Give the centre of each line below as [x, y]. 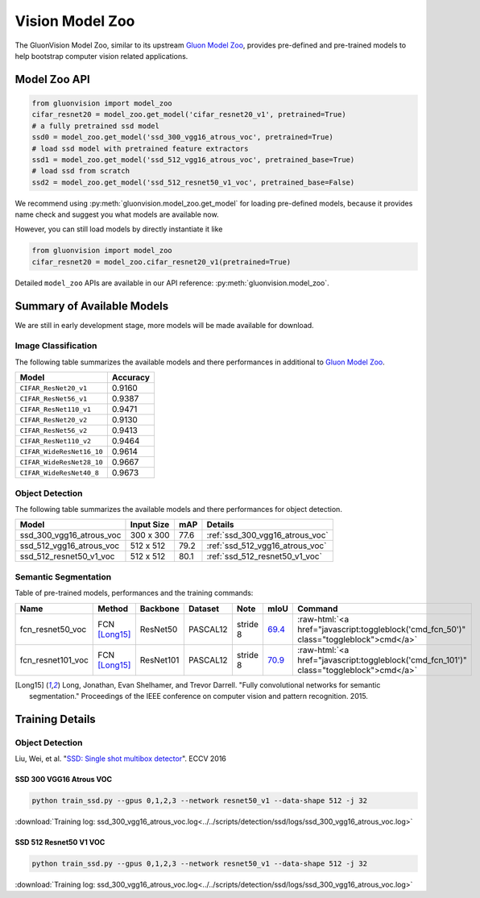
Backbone [160, 609]
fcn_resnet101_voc [54, 659]
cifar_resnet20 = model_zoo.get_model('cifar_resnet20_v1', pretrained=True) [189, 114]
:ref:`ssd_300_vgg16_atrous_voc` [268, 535]
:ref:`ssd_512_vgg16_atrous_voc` [267, 546]
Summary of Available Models [92, 306]
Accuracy [131, 377]
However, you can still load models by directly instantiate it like [119, 229]
